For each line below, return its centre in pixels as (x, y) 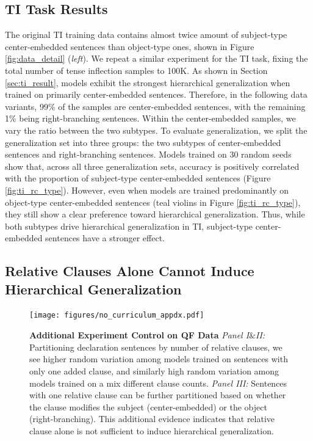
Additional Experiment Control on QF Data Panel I (139, 335)
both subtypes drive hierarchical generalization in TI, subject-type (129, 226)
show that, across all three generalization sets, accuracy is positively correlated (152, 166)
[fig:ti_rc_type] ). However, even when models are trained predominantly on (147, 190)
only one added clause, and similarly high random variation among (154, 370)
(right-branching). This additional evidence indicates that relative (152, 419)
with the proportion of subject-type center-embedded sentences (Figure (138, 178)
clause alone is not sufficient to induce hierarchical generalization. (152, 430)
